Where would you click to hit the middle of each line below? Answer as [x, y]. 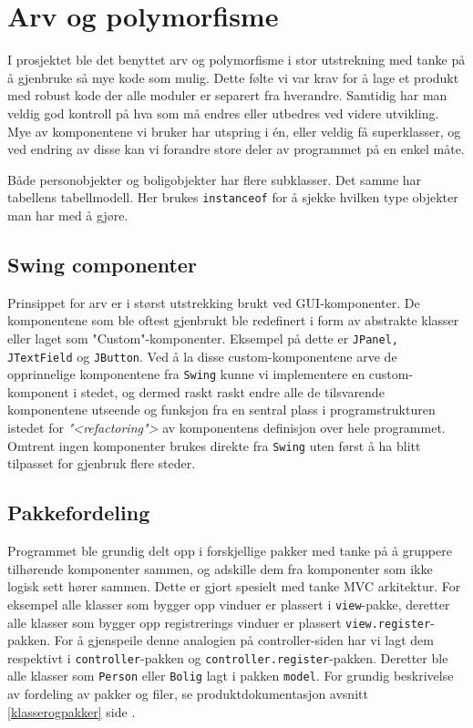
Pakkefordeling [79, 513]
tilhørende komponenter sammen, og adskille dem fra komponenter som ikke [220, 568]
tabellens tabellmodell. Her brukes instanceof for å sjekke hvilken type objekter [233, 197]
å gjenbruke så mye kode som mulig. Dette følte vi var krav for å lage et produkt [233, 77]
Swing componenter [102, 264]
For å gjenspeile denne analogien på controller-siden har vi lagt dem [244, 640]
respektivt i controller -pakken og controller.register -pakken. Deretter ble [228, 657]
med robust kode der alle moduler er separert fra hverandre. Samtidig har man [227, 95]
